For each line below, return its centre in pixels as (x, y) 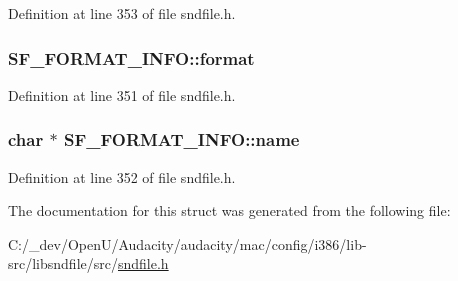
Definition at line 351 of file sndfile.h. (122, 94)
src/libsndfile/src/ (63, 263)
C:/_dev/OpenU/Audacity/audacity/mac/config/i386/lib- (187, 243)
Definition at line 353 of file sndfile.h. (122, 13)
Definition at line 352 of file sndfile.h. (122, 176)
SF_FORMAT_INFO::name (181, 139)
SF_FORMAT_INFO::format (131, 57)
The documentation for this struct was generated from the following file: (229, 210)
